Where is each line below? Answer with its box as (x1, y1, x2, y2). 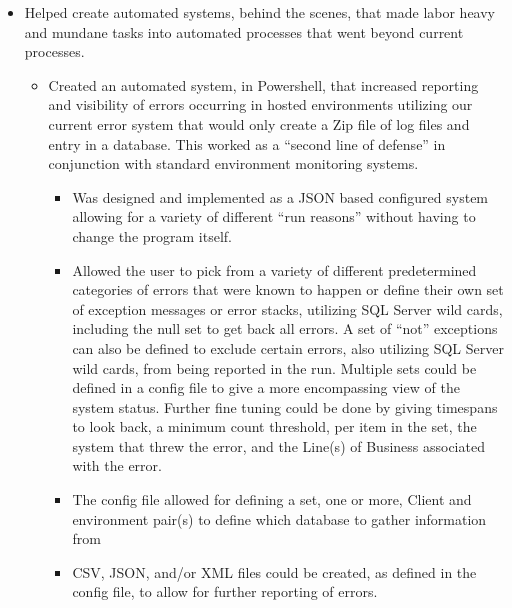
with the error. (72, 455, 162, 476)
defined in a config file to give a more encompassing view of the (72, 377, 460, 398)
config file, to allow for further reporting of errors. (72, 581, 378, 602)
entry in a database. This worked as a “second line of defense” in (48, 133, 446, 154)
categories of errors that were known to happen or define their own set (72, 279, 504, 300)
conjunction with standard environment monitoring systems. (48, 153, 419, 174)
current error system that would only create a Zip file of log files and (48, 113, 470, 134)
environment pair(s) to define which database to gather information (72, 508, 487, 529)
